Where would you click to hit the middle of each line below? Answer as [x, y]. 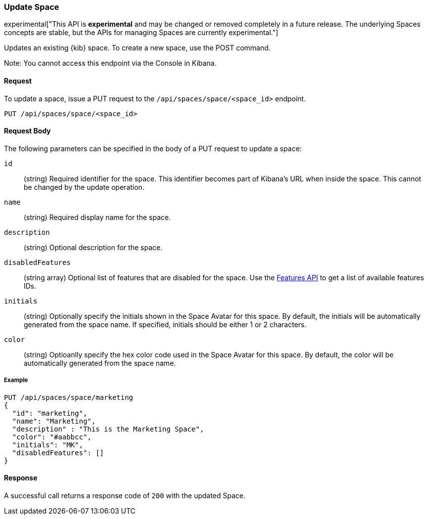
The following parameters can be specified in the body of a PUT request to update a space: [153, 148]
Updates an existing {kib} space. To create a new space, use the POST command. [137, 48]
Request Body [27, 131]
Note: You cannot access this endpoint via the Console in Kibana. [110, 63]
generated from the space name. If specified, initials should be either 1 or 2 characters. [165, 324]
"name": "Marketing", [54, 421]
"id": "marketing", [50, 413]
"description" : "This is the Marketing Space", [108, 429]
